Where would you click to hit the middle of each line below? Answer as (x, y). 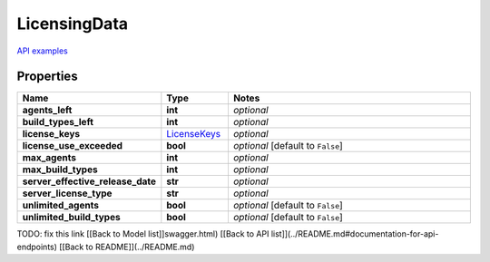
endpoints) (37, 247)
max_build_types (60, 170)
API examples (42, 51)
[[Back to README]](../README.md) (127, 247)
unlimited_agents (61, 206)
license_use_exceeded (72, 146)
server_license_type (67, 193)
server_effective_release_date (89, 181)
